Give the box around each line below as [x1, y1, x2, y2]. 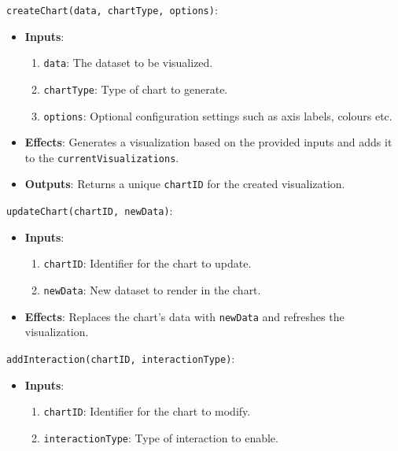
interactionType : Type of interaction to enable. [43, 429, 278, 445]
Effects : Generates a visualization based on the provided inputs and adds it [24, 134, 392, 150]
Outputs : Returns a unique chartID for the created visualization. [24, 176, 345, 192]
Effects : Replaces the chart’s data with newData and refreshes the [24, 308, 345, 324]
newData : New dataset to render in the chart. [43, 282, 261, 298]
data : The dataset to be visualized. [43, 54, 213, 71]
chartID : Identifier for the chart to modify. [43, 403, 251, 420]
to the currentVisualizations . [24, 149, 179, 165]
